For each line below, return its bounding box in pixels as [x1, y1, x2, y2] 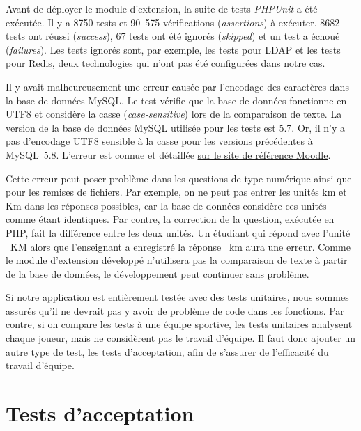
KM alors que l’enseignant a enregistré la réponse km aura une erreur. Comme [10, 239, 351, 253]
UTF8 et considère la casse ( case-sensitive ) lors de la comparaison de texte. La [6, 107, 342, 121]
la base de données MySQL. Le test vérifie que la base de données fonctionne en [6, 93, 347, 107]
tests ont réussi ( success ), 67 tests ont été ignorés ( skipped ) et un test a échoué [6, 29, 340, 43]
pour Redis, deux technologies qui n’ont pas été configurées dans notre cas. [6, 56, 325, 70]
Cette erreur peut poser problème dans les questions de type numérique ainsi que [6, 171, 352, 185]
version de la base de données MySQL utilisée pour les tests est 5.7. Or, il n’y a [6, 120, 346, 134]
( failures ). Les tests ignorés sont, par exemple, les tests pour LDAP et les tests [6, 42, 341, 56]
